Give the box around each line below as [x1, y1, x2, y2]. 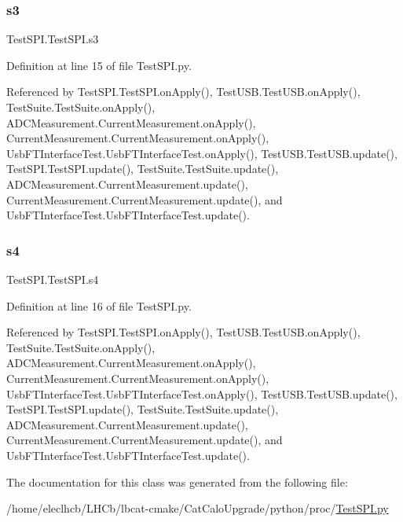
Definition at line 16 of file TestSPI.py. [6, 297, 192, 314]
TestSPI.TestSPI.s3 [6, 31, 99, 47]
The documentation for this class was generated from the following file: [6, 473, 348, 490]
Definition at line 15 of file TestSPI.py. [6, 57, 192, 73]
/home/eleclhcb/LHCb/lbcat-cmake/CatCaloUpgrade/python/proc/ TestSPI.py [6, 500, 389, 516]
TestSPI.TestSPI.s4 [6, 270, 99, 287]
